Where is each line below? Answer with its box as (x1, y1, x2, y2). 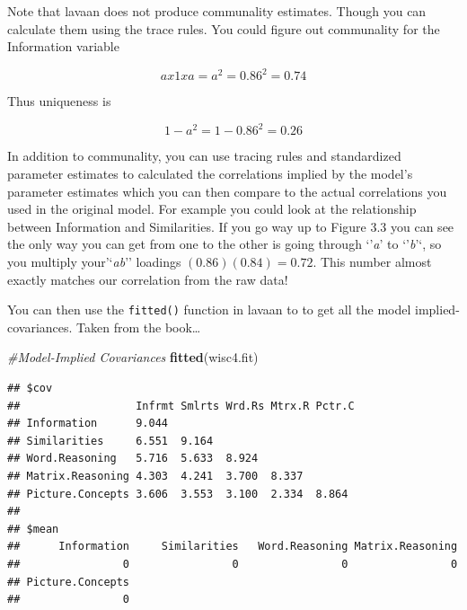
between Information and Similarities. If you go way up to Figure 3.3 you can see (7, 217, 454, 235)
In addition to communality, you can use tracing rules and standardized (7, 146, 401, 165)
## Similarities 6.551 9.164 (7, 434, 214, 447)
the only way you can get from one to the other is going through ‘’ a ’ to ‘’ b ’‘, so (7, 234, 442, 253)
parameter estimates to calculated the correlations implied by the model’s (7, 164, 413, 182)
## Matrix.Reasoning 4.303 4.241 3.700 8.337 (7, 469, 304, 482)
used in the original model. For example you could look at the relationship (7, 199, 417, 218)
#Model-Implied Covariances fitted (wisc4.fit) (7, 348, 259, 367)
